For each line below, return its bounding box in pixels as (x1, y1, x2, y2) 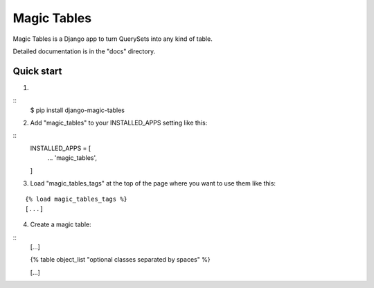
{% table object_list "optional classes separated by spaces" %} (30, 255, 211, 264)
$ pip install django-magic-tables (30, 106, 125, 114)
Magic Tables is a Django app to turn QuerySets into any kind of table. (12, 35, 213, 43)
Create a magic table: (30, 220, 91, 228)
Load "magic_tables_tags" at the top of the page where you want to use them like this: (30, 179, 276, 187)
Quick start (12, 65, 62, 77)
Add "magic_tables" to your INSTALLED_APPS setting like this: (30, 118, 208, 127)
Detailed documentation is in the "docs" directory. (12, 47, 156, 55)
